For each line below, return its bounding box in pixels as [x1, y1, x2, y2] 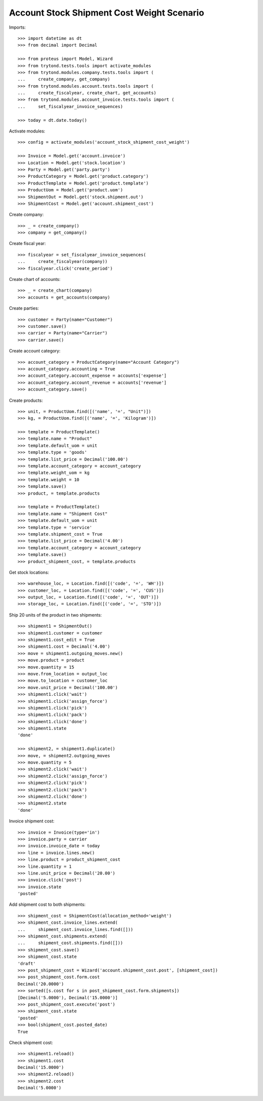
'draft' [18, 961, 36, 966]
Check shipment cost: [9, 1040, 53, 1045]
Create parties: [9, 305, 39, 311]
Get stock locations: [9, 569, 49, 575]
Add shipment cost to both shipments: [9, 901, 86, 908]
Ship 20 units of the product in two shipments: [9, 612, 102, 618]
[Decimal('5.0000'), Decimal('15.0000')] [18, 995, 118, 1000]
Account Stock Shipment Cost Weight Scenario [9, 7, 205, 18]
